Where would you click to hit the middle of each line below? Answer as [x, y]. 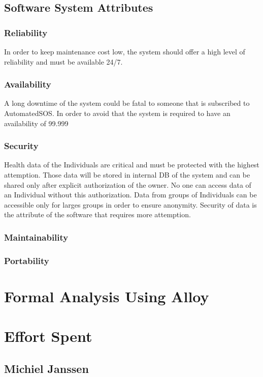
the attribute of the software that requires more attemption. [97, 214]
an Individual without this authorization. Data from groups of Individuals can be [130, 195]
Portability [27, 260]
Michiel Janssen [46, 368]
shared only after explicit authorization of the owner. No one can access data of [128, 184]
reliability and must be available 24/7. [63, 61]
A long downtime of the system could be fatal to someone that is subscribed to [127, 103]
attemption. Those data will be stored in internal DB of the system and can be [127, 175]
